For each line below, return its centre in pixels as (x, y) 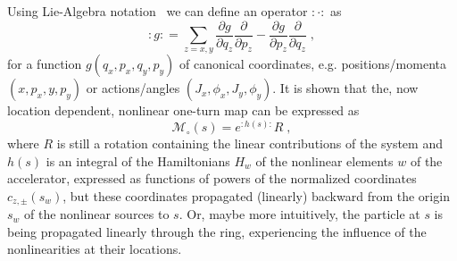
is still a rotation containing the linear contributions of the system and (249, 143)
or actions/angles (133, 88)
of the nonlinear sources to (97, 214)
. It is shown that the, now (345, 88)
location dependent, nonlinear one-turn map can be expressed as (183, 110)
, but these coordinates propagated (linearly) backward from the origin (256, 195)
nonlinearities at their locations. (95, 249)
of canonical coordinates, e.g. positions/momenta (313, 64)
